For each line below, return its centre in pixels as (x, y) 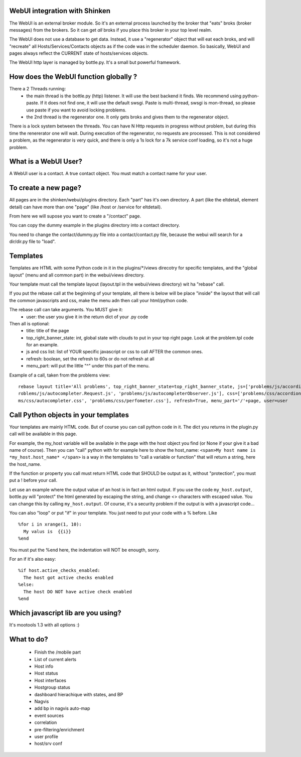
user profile (46, 736)
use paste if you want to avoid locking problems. (76, 110)
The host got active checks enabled (68, 578)
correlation (46, 722)
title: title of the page (48, 331)
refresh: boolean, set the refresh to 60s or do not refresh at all (91, 358)
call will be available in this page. (43, 434)
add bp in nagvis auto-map (62, 708)
